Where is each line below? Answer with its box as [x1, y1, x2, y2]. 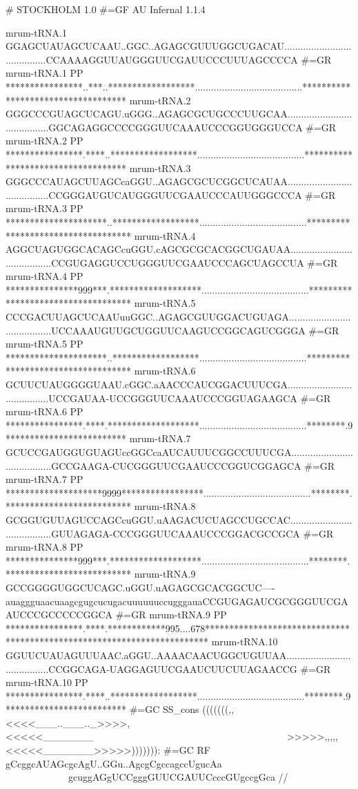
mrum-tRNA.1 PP [6, 66, 83, 80]
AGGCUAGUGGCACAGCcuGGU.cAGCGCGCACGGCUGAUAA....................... [6, 242, 352, 256]
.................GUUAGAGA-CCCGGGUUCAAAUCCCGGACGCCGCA [6, 526, 300, 540]
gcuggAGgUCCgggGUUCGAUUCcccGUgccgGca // [68, 770, 288, 784]
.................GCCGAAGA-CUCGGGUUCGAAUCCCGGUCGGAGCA [6, 458, 301, 473]
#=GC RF [163, 743, 210, 757]
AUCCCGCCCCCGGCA [6, 607, 113, 622]
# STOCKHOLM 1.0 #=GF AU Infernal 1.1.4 [6, 2, 206, 16]
